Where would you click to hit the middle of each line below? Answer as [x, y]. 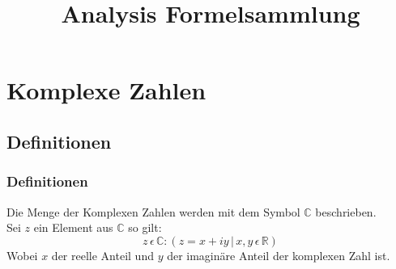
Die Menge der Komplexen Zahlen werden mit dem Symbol [153, 211]
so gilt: [145, 227]
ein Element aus [73, 227]
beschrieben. [346, 211]
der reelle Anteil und [102, 255]
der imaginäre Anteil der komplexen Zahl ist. [279, 255]
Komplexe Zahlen [106, 90]
